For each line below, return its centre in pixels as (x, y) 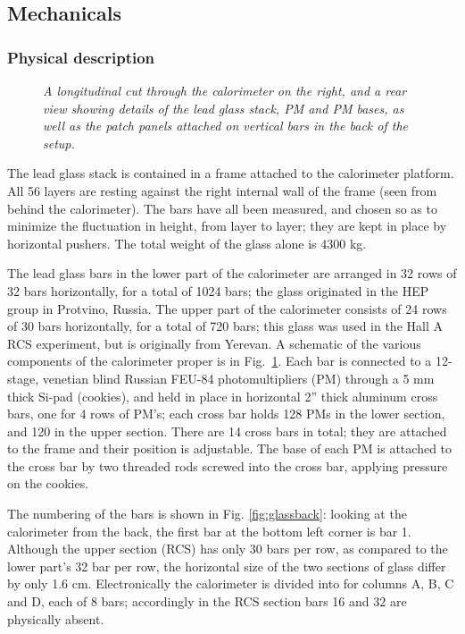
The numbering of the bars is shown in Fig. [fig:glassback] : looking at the (207, 514)
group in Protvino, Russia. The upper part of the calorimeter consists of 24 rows (227, 308)
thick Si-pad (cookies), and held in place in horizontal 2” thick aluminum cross (223, 396)
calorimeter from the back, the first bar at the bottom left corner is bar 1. (209, 531)
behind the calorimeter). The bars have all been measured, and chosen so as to (222, 208)
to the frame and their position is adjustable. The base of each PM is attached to (230, 448)
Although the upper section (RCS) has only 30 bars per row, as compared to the (228, 549)
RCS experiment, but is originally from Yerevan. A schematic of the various (214, 343)
